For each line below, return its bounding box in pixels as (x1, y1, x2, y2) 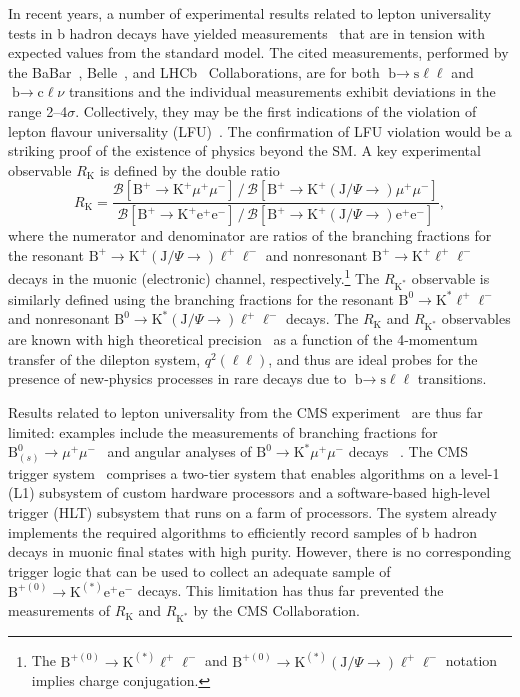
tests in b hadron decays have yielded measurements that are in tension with (8, 22, 485, 43)
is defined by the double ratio (99, 159, 280, 180)
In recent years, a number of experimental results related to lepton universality (8, 3, 492, 23)
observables (441, 308, 511, 329)
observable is (411, 268, 490, 289)
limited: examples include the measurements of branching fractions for (8, 421, 438, 442)
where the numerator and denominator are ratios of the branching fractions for (8, 225, 492, 246)
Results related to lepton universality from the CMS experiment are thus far (8, 401, 483, 422)
